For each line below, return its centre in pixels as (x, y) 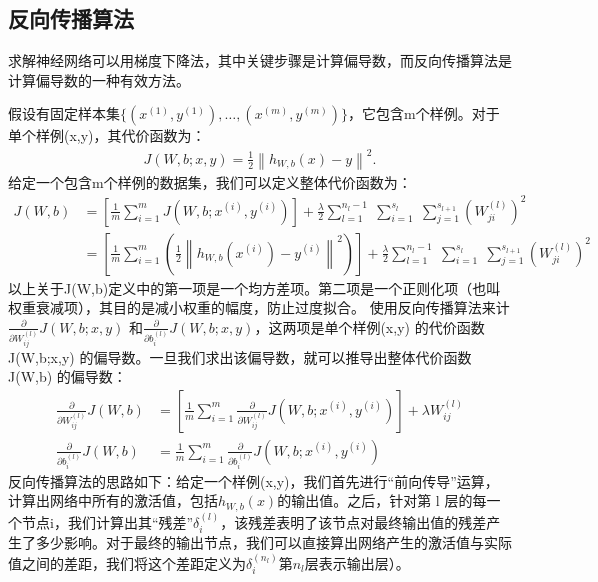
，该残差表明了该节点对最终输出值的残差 (353, 521)
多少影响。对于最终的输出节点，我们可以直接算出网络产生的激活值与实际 (273, 542)
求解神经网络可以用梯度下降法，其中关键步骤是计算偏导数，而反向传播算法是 (260, 60)
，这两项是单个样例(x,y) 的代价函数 (369, 326)
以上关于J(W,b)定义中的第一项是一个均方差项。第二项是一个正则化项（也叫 (254, 287)
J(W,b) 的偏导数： (67, 376)
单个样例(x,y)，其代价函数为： (107, 135)
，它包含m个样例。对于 (424, 113)
